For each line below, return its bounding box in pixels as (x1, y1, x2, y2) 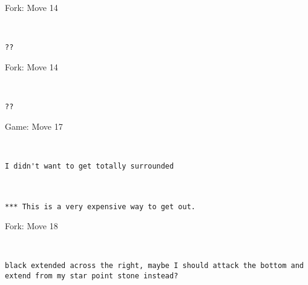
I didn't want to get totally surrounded (5, 161, 174, 170)
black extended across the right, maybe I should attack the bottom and (5, 261, 304, 270)
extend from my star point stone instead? (5, 272, 179, 280)
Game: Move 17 (5, 119, 63, 132)
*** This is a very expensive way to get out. (5, 202, 195, 211)
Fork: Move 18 (5, 220, 58, 232)
